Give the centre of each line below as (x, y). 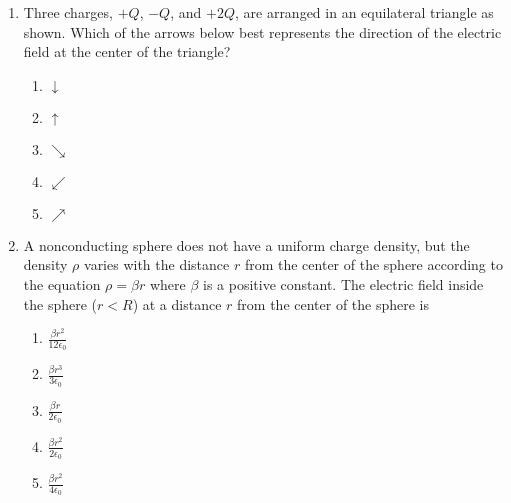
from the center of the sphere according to (373, 264)
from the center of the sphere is (333, 303)
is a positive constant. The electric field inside (343, 283)
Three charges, (68, 12)
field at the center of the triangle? (127, 51)
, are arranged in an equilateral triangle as (364, 12)
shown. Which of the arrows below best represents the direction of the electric (262, 31)
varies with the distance (157, 264)
